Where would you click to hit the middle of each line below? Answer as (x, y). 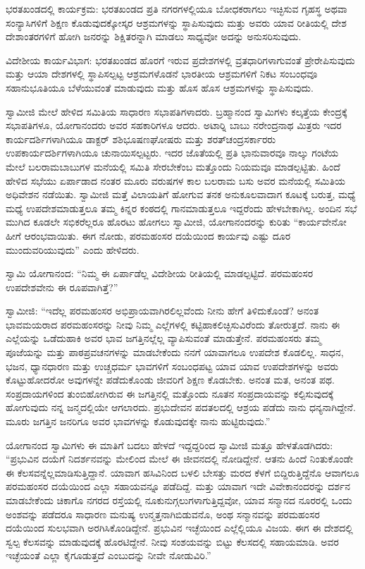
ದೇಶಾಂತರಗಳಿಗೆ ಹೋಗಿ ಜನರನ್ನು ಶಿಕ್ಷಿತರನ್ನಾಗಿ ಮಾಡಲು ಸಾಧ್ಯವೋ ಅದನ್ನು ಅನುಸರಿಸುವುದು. (154, 36)
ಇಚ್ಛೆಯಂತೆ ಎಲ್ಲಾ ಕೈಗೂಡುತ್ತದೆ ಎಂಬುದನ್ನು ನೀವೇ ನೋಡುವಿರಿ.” (109, 555)
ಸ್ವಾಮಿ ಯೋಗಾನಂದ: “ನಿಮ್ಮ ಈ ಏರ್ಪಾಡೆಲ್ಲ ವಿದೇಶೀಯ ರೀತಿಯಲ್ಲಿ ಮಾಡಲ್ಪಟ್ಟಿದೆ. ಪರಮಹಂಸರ (160, 273)
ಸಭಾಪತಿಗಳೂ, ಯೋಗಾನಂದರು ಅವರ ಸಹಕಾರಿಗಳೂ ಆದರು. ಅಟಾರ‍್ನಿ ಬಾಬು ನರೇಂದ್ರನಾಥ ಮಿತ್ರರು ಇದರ (174, 125)
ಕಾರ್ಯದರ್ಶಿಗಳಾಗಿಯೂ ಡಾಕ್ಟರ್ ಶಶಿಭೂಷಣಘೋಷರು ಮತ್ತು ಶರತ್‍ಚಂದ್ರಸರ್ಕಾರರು (141, 139)
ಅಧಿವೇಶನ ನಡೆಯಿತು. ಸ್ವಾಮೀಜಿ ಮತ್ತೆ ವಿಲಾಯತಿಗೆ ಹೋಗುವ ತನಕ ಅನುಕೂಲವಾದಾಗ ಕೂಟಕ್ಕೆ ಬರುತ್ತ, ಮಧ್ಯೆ (181, 194)
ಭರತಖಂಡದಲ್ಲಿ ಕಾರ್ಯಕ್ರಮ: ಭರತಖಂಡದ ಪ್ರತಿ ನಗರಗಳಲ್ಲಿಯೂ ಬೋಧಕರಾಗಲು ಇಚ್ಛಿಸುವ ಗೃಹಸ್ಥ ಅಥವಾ (177, 8)
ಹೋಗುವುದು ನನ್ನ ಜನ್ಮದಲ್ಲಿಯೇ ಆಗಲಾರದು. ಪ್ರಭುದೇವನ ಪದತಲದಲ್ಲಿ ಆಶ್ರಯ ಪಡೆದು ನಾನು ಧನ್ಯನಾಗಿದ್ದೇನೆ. (181, 407)
